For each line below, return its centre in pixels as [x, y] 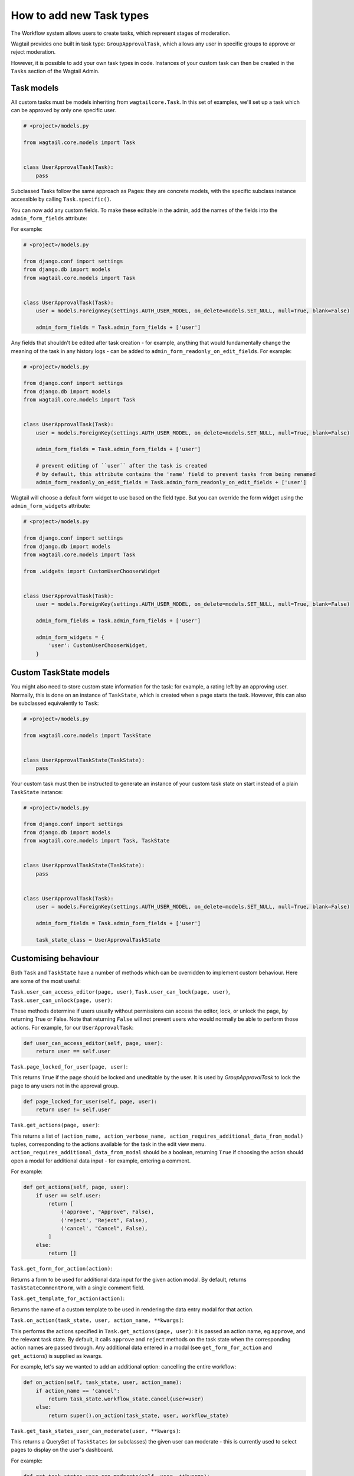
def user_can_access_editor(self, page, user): [93, 1043]
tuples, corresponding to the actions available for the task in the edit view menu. [109, 1144]
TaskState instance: [37, 792]
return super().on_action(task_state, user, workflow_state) [138, 1415]
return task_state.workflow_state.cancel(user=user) [126, 1399]
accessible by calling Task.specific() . [61, 199]
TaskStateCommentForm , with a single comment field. [78, 1288]
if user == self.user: [68, 1195]
